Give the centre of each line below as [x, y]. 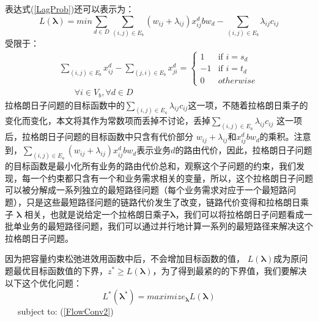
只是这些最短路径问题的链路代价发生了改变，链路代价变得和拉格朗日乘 [167, 202]
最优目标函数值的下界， [60, 271]
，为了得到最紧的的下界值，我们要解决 [230, 271]
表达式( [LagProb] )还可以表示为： [70, 9]
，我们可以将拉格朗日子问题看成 [239, 214]
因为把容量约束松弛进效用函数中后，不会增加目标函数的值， [125, 259]
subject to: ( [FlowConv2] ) [65, 311]
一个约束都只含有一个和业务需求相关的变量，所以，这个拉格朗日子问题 [172, 178]
